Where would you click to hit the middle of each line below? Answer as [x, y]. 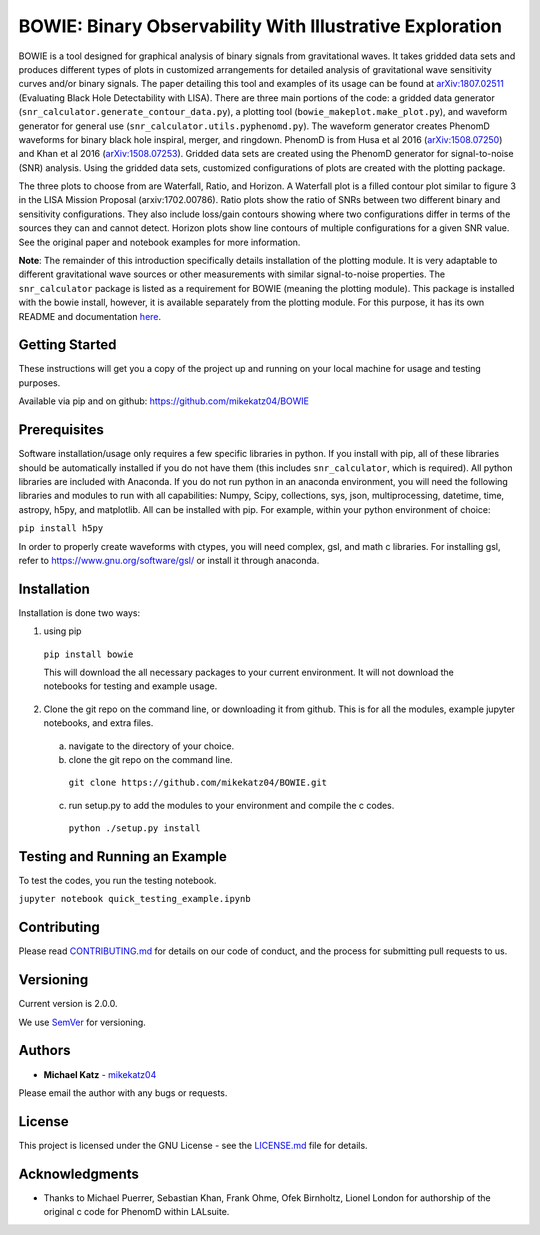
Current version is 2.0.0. [68, 1004]
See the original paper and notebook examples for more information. [159, 242]
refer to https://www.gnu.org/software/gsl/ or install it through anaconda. [169, 560]
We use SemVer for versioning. [82, 1022]
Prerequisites [61, 430]
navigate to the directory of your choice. [151, 746]
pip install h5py [61, 528]
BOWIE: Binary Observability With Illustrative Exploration [260, 26]
